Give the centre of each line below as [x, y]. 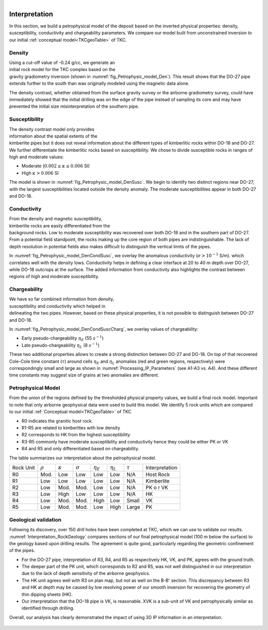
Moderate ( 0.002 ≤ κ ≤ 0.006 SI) [56, 166]
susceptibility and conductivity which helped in [57, 306]
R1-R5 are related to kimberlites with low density [71, 428]
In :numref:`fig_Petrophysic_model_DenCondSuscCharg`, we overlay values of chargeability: [104, 329]
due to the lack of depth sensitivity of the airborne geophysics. [86, 573]
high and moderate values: [36, 157]
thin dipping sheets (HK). [47, 594]
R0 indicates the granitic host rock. [57, 421]
